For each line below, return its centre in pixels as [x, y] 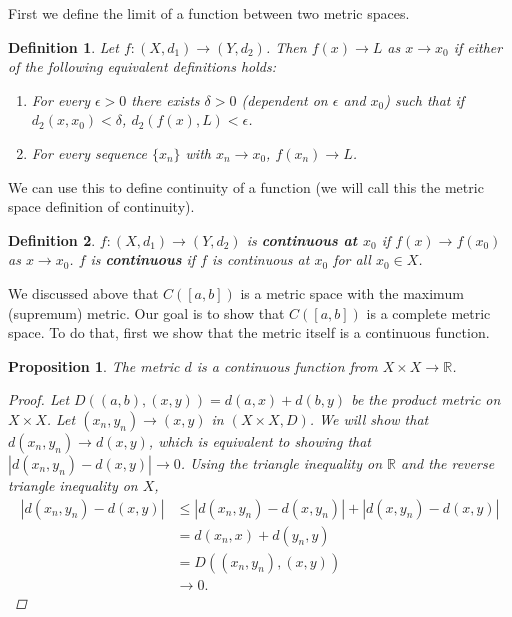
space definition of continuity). [101, 206]
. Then [286, 46]
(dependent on [284, 99]
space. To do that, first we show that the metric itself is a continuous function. [249, 332]
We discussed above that [83, 292]
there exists [165, 99]
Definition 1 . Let [63, 46]
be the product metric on [426, 399]
